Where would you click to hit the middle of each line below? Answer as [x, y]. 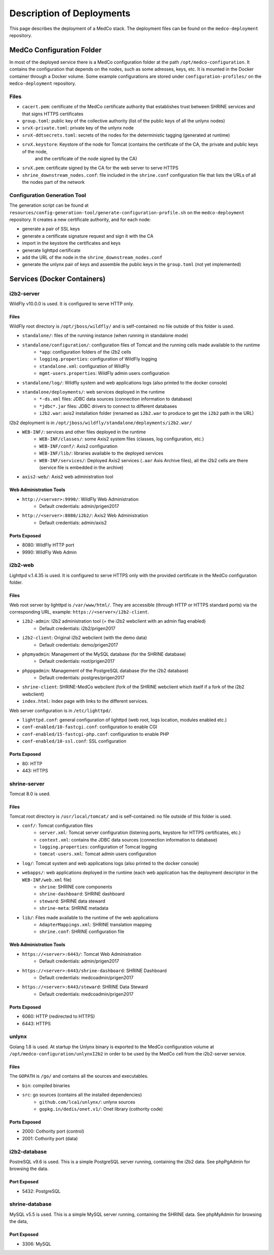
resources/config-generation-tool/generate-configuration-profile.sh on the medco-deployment [127, 212]
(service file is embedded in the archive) [81, 467]
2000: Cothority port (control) [53, 1131]
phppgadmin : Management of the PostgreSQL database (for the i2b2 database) [105, 670]
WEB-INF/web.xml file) [47, 880]
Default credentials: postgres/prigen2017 [82, 678]
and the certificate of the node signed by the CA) [86, 158]
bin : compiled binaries [46, 1085]
